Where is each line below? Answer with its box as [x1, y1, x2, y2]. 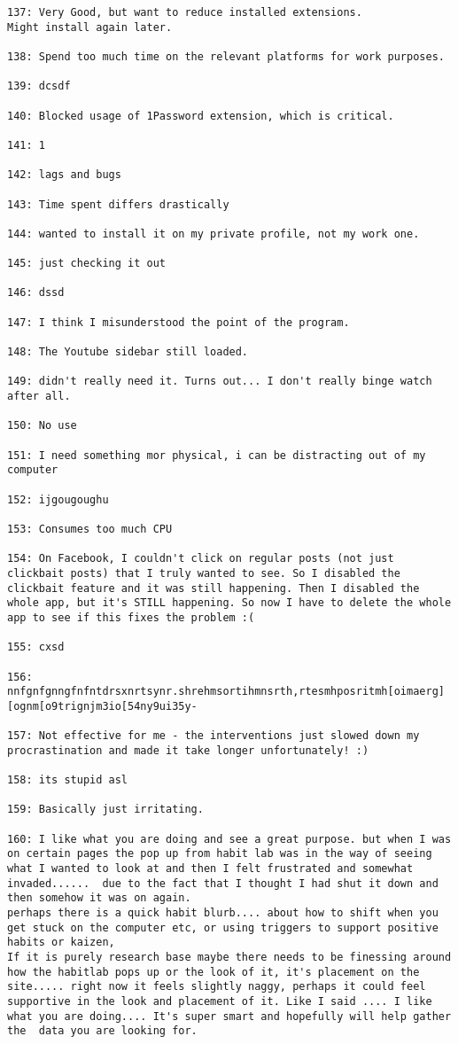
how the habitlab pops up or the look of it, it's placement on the [7, 965, 420, 978]
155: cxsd [7, 641, 65, 654]
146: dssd [7, 286, 65, 300]
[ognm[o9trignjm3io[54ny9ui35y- [7, 699, 198, 713]
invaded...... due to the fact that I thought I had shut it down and [7, 876, 439, 890]
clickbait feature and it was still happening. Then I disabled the [7, 581, 420, 595]
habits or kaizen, [7, 936, 115, 949]
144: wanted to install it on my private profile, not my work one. [7, 227, 420, 240]
